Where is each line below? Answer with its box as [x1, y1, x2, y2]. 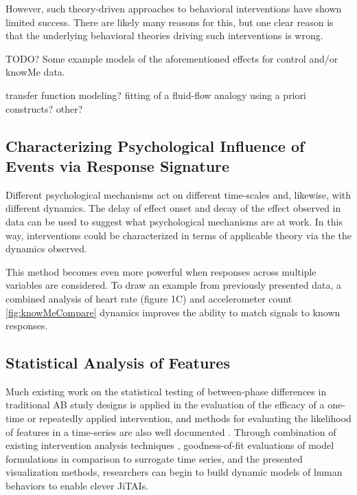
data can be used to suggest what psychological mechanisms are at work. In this [5, 214, 343, 228]
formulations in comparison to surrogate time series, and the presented [5, 451, 303, 465]
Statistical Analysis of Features [5, 352, 230, 373]
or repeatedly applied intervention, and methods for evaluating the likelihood [27, 411, 352, 426]
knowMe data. [5, 65, 65, 79]
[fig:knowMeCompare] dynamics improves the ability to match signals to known [5, 305, 341, 319]
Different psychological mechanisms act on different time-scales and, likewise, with [5, 187, 352, 201]
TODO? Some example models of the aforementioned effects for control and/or [5, 51, 338, 65]
